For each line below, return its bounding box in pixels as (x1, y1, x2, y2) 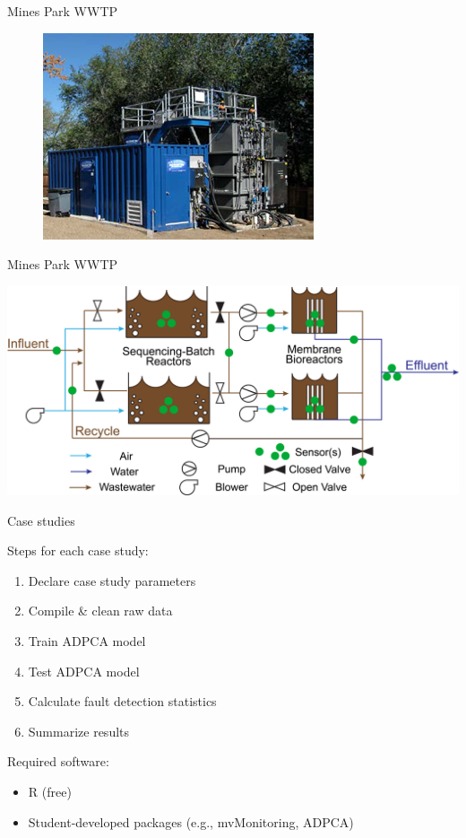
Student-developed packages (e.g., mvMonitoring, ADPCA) (28, 812, 354, 831)
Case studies (7, 511, 75, 529)
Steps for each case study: (7, 541, 149, 560)
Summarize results (28, 721, 130, 740)
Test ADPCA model (28, 661, 140, 680)
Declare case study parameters (28, 571, 196, 589)
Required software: (7, 752, 109, 771)
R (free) (28, 782, 72, 801)
